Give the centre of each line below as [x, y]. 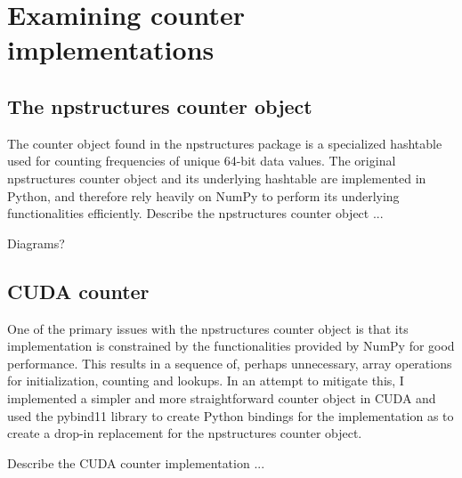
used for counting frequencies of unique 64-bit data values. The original [202, 161]
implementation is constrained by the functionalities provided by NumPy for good [231, 346]
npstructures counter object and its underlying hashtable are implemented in [217, 178]
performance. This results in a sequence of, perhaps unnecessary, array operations [230, 363]
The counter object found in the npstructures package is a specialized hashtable [225, 143]
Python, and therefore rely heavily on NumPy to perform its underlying [203, 195]
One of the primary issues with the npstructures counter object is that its [208, 328]
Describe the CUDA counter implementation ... [136, 462]
